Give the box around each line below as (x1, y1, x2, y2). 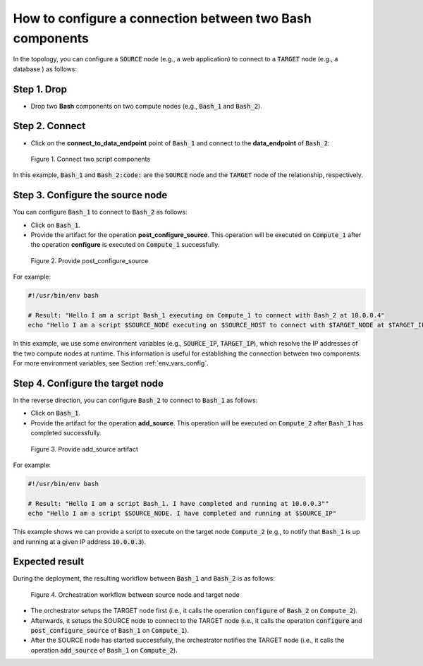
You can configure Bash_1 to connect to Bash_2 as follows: (13, 208, 188, 217)
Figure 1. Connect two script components (30, 155, 151, 163)
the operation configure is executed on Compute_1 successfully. (30, 241, 220, 249)
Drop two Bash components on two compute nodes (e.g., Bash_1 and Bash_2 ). (30, 102, 262, 110)
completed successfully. (30, 429, 102, 437)
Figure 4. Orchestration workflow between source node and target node (30, 590, 240, 599)
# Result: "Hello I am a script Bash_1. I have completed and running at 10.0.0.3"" (27, 499, 329, 507)
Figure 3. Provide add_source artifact (30, 444, 139, 453)
